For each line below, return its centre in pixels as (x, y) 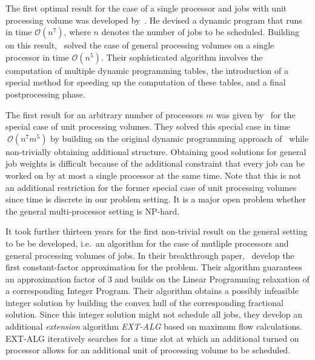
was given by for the (256, 114)
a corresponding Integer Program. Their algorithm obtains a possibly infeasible (152, 291)
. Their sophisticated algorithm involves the (182, 57)
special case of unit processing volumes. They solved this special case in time (148, 126)
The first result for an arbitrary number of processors (104, 114)
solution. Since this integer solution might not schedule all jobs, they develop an (154, 314)
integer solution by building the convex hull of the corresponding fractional (144, 302)
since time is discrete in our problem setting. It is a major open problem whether (156, 199)
